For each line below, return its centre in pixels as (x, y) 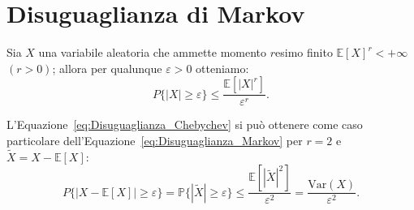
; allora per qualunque (107, 68)
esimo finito (304, 52)
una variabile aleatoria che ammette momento (153, 52)
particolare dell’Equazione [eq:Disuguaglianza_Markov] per (155, 140)
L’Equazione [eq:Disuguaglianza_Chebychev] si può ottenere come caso (185, 124)
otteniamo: (222, 68)
